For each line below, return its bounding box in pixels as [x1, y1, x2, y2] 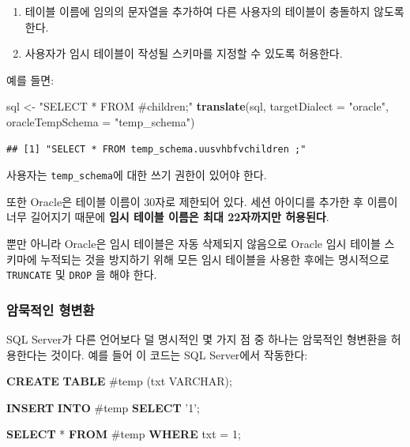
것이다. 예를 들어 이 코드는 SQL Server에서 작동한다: [51, 346, 308, 362]
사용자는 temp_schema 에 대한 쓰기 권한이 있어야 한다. [6, 167, 267, 183]
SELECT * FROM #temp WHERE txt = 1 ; [6, 426, 241, 442]
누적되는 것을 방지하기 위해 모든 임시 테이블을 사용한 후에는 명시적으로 [40, 250, 389, 267]
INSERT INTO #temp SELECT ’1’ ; [6, 399, 200, 415]
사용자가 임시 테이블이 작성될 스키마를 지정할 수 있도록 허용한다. [24, 45, 343, 62]
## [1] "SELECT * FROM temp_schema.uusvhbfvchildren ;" [6, 143, 307, 155]
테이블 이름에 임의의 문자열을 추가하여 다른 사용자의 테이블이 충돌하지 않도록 [24, 3, 404, 19]
